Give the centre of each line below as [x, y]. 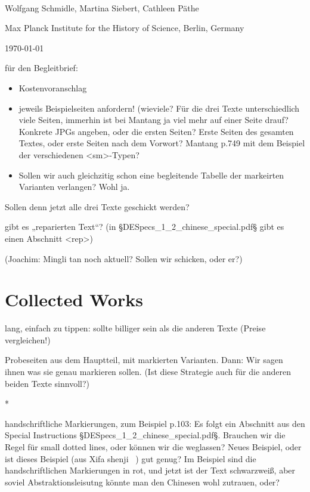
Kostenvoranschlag [53, 87]
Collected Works [74, 299]
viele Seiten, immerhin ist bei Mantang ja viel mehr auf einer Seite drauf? [154, 120]
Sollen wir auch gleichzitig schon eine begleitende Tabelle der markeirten [151, 175]
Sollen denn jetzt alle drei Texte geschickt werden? [97, 206]
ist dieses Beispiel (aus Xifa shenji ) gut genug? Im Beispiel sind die [131, 458]
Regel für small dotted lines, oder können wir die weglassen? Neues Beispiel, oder [153, 446]
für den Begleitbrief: [41, 68]
